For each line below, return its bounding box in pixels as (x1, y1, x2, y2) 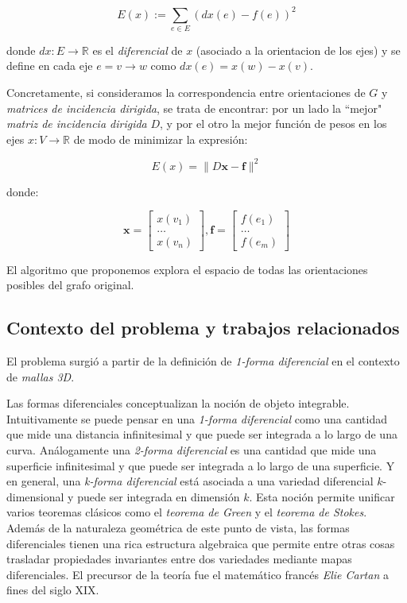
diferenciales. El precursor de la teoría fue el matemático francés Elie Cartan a (6, 566, 389, 582)
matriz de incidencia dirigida (6, 115, 147, 132)
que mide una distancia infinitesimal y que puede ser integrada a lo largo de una (6, 426, 397, 443)
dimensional (6, 488, 64, 504)
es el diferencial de (92, 41, 183, 58)
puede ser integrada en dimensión (77, 488, 240, 504)
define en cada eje (6, 57, 93, 74)
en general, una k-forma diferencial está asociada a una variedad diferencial (6, 473, 374, 489)
